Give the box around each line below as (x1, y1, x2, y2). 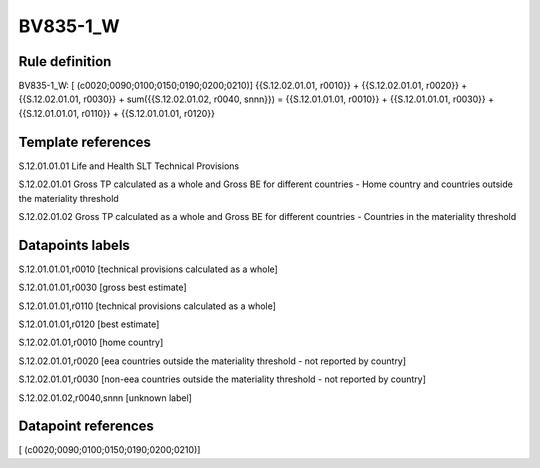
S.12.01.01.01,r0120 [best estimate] (18, 318, 160, 330)
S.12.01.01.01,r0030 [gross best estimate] (18, 281, 187, 294)
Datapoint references (18, 418, 155, 435)
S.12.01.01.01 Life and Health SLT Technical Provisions (18, 160, 240, 172)
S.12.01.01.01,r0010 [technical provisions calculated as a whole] (18, 263, 279, 275)
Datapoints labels (18, 236, 130, 254)
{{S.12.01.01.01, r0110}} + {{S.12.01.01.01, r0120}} (18, 107, 215, 119)
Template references (18, 133, 152, 150)
